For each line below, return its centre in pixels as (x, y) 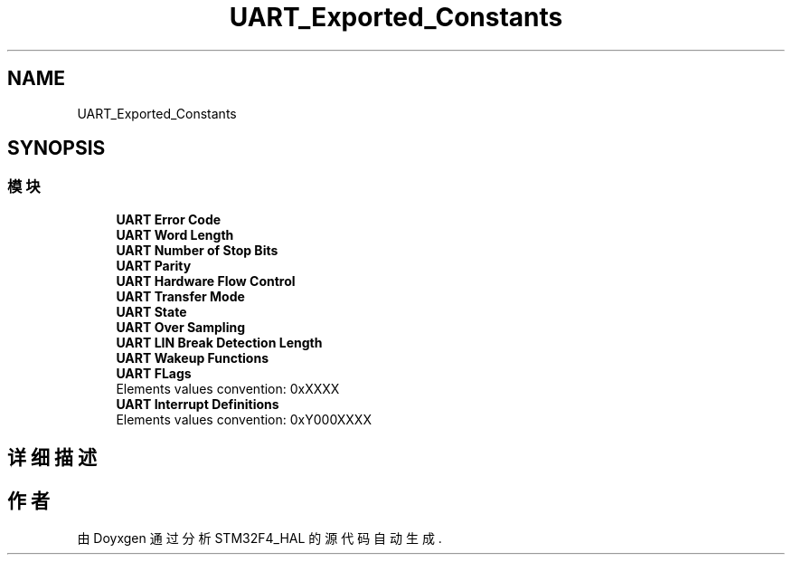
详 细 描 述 (52, 458)
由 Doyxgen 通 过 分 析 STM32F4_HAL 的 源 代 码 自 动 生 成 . (259, 538)
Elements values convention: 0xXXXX (228, 388)
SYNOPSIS (57, 148)
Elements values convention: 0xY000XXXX (244, 419)
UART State (151, 311)
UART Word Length (175, 234)
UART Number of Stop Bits (197, 250)
